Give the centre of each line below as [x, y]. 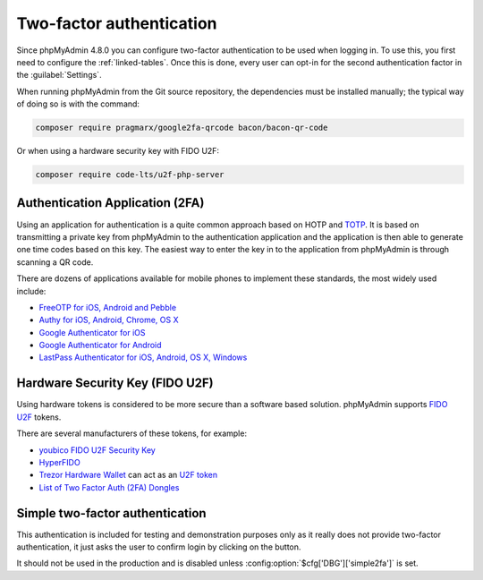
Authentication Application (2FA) [110, 203]
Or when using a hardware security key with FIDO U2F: [118, 151]
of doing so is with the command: [78, 104]
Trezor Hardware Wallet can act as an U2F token [128, 475]
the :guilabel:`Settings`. [59, 75]
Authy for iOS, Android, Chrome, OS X [109, 320]
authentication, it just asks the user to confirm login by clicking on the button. [159, 547]
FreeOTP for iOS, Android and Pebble [108, 307]
